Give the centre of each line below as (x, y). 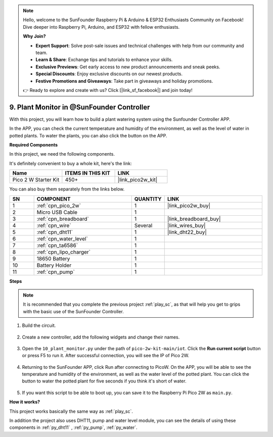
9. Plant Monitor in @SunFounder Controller (80, 107)
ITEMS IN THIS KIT (88, 173)
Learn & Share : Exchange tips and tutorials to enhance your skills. (104, 60)
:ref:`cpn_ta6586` (57, 245)
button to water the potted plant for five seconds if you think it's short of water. (104, 381)
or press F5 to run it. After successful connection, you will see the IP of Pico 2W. (106, 356)
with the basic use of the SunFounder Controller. (73, 311)
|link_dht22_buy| (187, 232)
